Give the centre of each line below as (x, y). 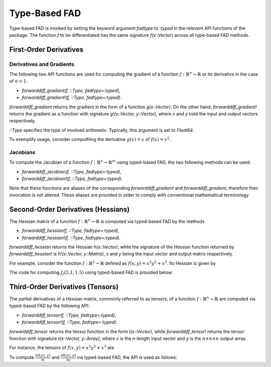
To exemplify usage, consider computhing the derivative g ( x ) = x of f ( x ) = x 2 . (90, 139)
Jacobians (22, 152)
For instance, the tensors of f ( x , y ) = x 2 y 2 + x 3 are (62, 347)
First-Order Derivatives (46, 50)
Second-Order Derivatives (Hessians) (70, 209)
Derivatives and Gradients (42, 64)
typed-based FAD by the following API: (49, 306)
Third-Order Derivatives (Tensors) (64, 287)
